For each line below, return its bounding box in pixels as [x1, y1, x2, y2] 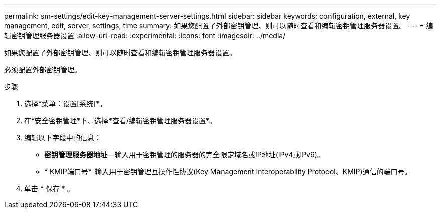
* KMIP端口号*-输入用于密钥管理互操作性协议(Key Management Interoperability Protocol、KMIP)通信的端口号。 [44, 167, 412, 176]
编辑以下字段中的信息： [24, 133, 101, 142]
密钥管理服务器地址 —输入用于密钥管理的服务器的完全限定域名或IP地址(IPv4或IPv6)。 [44, 150, 324, 159]
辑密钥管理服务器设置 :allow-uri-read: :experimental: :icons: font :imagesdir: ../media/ [4, 31, 286, 40]
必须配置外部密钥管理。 [4, 65, 81, 74]
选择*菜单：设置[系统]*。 [24, 99, 107, 108]
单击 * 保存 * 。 [24, 184, 74, 193]
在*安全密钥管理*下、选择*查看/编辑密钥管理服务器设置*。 [24, 116, 217, 125]
